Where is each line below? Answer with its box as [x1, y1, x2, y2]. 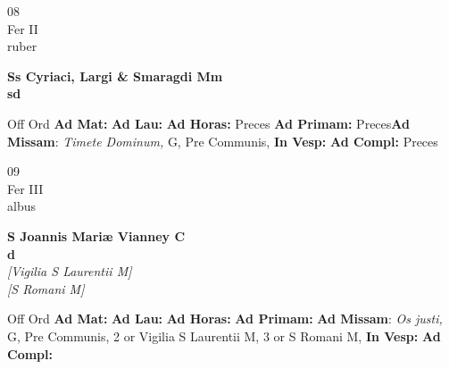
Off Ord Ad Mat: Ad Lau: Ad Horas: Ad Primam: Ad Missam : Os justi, [7, 309, 443, 328]
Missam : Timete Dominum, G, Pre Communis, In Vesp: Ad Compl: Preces [7, 131, 438, 150]
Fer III [7, 179, 44, 197]
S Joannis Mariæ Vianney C [7, 226, 186, 245]
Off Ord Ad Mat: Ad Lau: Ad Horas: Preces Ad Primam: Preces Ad [7, 113, 410, 132]
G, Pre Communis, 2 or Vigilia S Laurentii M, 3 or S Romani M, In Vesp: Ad [7, 326, 441, 345]
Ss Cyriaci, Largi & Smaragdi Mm [7, 66, 223, 85]
